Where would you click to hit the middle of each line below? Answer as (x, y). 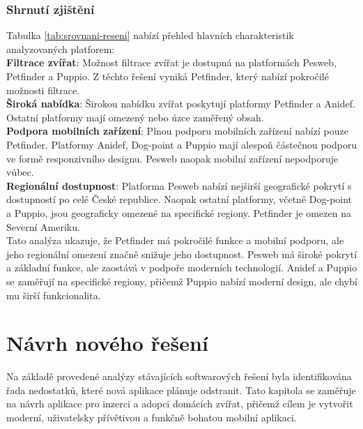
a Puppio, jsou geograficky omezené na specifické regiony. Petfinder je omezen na (179, 212)
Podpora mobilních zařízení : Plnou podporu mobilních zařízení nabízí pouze (177, 131)
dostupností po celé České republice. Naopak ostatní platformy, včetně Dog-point (179, 199)
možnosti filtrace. (43, 90)
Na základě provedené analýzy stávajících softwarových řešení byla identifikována (179, 376)
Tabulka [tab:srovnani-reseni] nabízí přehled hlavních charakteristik (150, 35)
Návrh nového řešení (107, 343)
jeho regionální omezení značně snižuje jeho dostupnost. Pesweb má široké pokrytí (182, 254)
